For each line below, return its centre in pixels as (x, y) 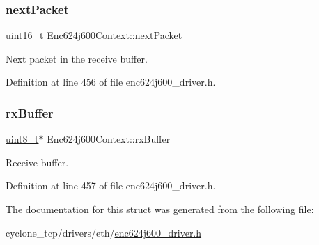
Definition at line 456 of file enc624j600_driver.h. (111, 82)
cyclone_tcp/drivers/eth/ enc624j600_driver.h (104, 232)
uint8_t (22, 139)
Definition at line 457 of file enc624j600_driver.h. (111, 185)
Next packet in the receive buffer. (77, 58)
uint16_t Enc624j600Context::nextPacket (94, 35)
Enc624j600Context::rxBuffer (109, 139)
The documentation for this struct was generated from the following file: (160, 209)
